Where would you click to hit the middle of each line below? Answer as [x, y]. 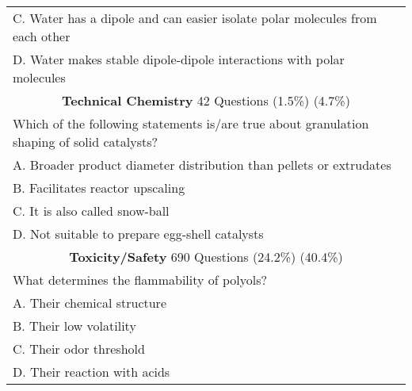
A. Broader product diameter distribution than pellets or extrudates [202, 165]
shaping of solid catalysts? [86, 142]
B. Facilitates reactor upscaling [99, 188]
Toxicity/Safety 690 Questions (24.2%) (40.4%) [206, 257]
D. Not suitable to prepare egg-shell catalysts [138, 234]
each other [42, 36]
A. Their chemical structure [90, 303]
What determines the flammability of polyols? [140, 280]
